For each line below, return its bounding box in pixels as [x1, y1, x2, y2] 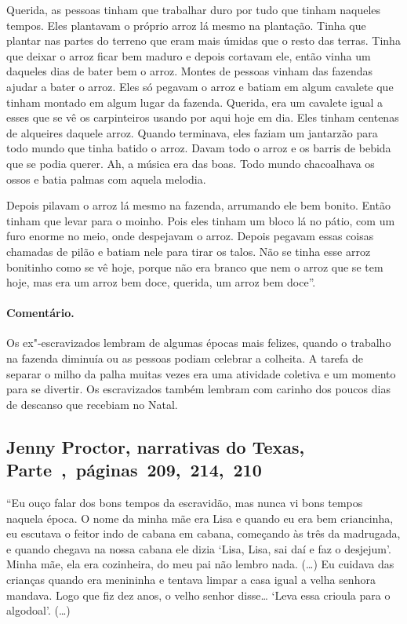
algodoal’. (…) [6, 602, 71, 619]
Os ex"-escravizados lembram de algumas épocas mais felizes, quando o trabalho [6, 334, 391, 351]
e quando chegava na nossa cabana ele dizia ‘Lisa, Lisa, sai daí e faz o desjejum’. [6, 540, 391, 556]
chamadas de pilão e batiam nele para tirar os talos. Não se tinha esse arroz [6, 243, 371, 259]
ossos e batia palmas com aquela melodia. [6, 170, 206, 187]
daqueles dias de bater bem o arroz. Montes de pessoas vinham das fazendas [6, 63, 372, 79]
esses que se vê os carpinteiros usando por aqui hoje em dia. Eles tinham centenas [6, 109, 399, 126]
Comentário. [6, 305, 74, 321]
